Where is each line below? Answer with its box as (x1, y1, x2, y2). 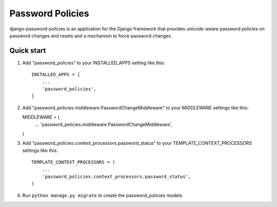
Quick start (9, 46, 46, 55)
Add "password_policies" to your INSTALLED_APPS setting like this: (22, 60, 165, 66)
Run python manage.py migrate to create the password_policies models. (22, 192, 184, 198)
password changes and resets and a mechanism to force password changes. (9, 32, 172, 39)
